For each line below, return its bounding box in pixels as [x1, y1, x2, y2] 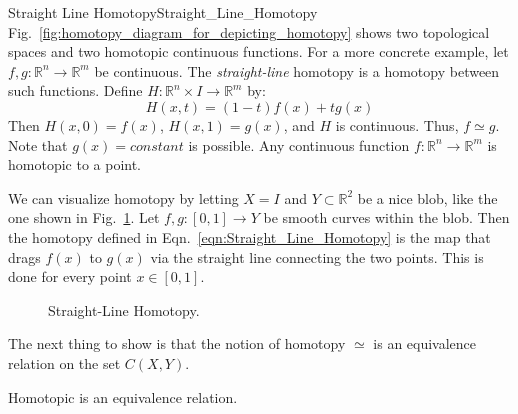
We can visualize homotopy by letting [8, 187, 239, 208]
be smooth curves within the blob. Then [263, 207, 510, 228]
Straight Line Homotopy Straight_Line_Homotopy [8, 2, 318, 22]
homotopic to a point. [8, 154, 142, 175]
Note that [8, 134, 68, 155]
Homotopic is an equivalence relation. [8, 386, 238, 407]
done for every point [8, 266, 132, 287]
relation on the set [8, 352, 121, 373]
